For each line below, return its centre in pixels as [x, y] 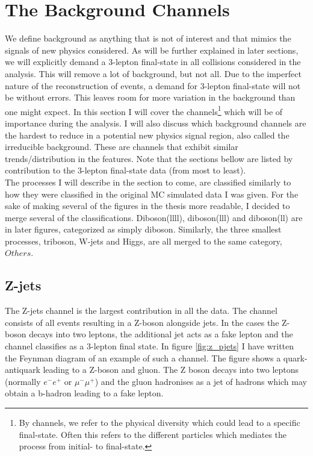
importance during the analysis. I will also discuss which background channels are [156, 123]
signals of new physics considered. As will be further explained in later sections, [152, 50]
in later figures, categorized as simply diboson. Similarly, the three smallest [143, 229]
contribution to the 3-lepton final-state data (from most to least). [126, 170]
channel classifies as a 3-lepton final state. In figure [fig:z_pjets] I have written [150, 346]
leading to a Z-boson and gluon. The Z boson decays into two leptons [171, 370]
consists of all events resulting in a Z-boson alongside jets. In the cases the [142, 322]
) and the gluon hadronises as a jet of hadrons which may [201, 381]
